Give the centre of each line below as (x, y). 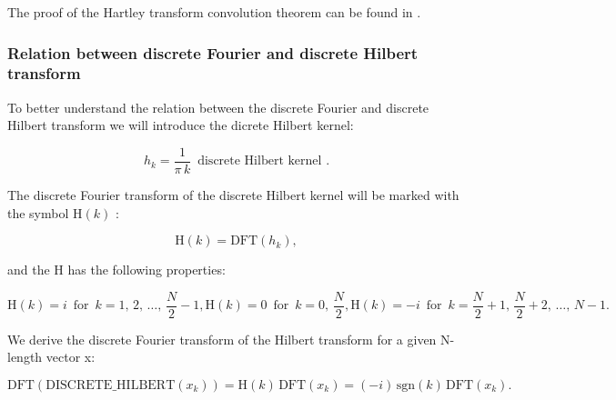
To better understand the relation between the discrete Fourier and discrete (218, 107)
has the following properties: (146, 270)
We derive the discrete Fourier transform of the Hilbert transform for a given (222, 339)
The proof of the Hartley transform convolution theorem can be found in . (214, 12)
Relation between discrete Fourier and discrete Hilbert (213, 52)
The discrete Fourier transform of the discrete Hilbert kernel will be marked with (233, 194)
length (25, 357)
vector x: (71, 357)
